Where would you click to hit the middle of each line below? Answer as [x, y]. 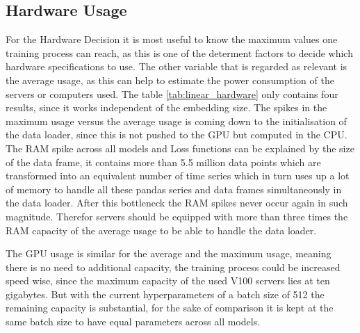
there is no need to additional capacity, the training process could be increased [173, 267]
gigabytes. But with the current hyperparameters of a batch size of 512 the [165, 294]
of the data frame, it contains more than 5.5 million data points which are [163, 162]
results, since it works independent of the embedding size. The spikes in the [166, 107]
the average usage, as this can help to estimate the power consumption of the [170, 80]
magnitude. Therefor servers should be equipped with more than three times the [177, 216]
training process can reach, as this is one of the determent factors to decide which [179, 52]
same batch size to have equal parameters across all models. [133, 322]
